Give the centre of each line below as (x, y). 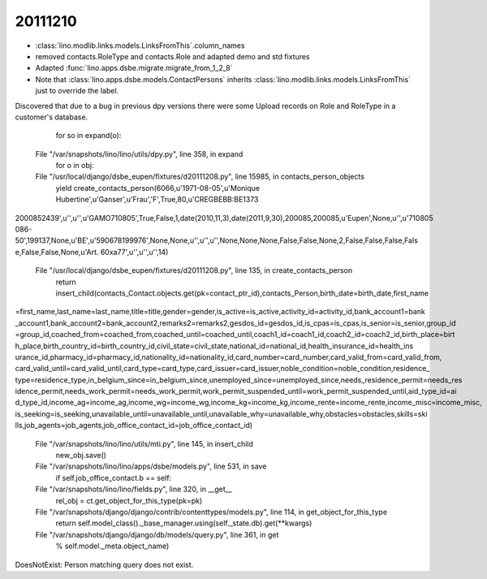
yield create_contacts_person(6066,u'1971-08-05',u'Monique (157, 188)
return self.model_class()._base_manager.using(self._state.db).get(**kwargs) (184, 523)
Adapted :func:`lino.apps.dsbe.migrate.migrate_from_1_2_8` (134, 68)
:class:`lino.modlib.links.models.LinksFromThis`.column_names (140, 45)
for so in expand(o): (88, 136)
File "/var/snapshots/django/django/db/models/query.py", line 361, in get (157, 534)
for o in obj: (75, 166)
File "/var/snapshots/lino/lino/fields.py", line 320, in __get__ (134, 489)
